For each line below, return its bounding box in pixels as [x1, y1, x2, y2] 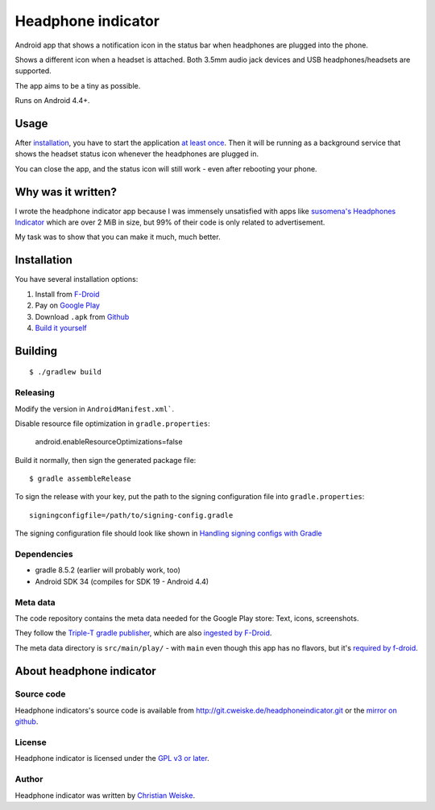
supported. [14, 66, 52, 76]
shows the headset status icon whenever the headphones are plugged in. [14, 149, 259, 159]
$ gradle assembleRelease [29, 474, 132, 483]
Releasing [14, 387, 56, 399]
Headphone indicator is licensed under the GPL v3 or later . [14, 754, 209, 763]
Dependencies [14, 548, 74, 560]
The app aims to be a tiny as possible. [14, 81, 141, 90]
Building [14, 344, 58, 357]
